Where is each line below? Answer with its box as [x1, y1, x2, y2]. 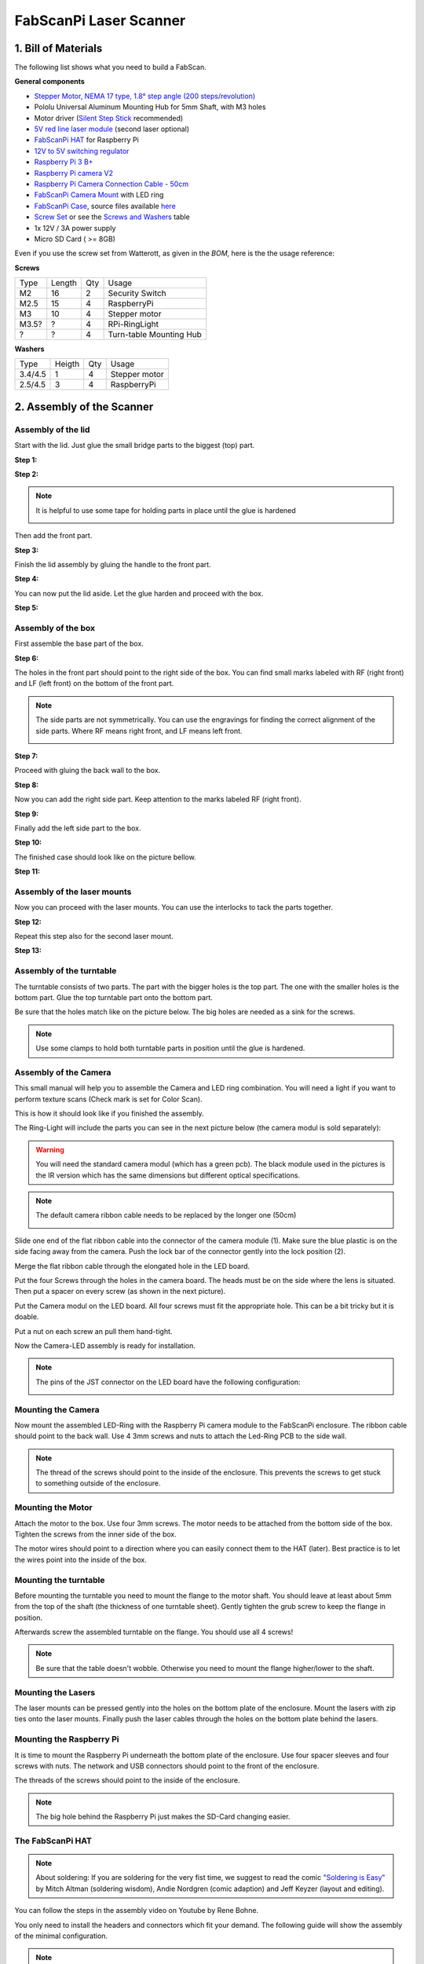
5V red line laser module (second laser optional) [34, 124, 190, 134]
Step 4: [14, 574, 39, 584]
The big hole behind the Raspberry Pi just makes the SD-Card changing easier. [35, 1812, 291, 1822]
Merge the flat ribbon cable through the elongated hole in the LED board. [14, 1261, 250, 1270]
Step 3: [14, 545, 39, 555]
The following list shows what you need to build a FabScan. [14, 63, 207, 72]
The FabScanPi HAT [14, 1835, 92, 1846]
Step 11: [14, 867, 41, 876]
